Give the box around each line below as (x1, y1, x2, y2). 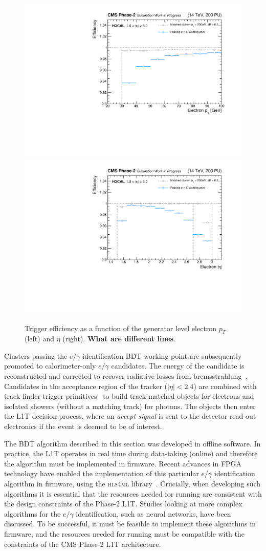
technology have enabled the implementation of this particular (4, 468, 199, 479)
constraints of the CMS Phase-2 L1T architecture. (4, 538, 161, 549)
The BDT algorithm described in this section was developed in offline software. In (4, 438, 261, 448)
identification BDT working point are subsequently (82, 350, 242, 361)
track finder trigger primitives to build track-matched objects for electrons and (4, 391, 254, 401)
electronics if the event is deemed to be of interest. (4, 421, 162, 432)
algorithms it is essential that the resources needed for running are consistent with (4, 488, 262, 499)
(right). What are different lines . (62, 333, 175, 344)
